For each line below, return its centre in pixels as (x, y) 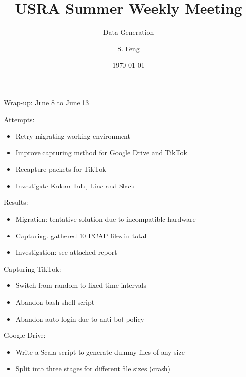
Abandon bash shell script (55, 302)
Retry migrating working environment (73, 136)
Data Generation (128, 32)
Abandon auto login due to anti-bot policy (80, 318)
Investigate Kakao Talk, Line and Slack (75, 185)
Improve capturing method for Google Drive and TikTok (101, 152)
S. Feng (128, 48)
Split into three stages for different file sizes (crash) (93, 368)
